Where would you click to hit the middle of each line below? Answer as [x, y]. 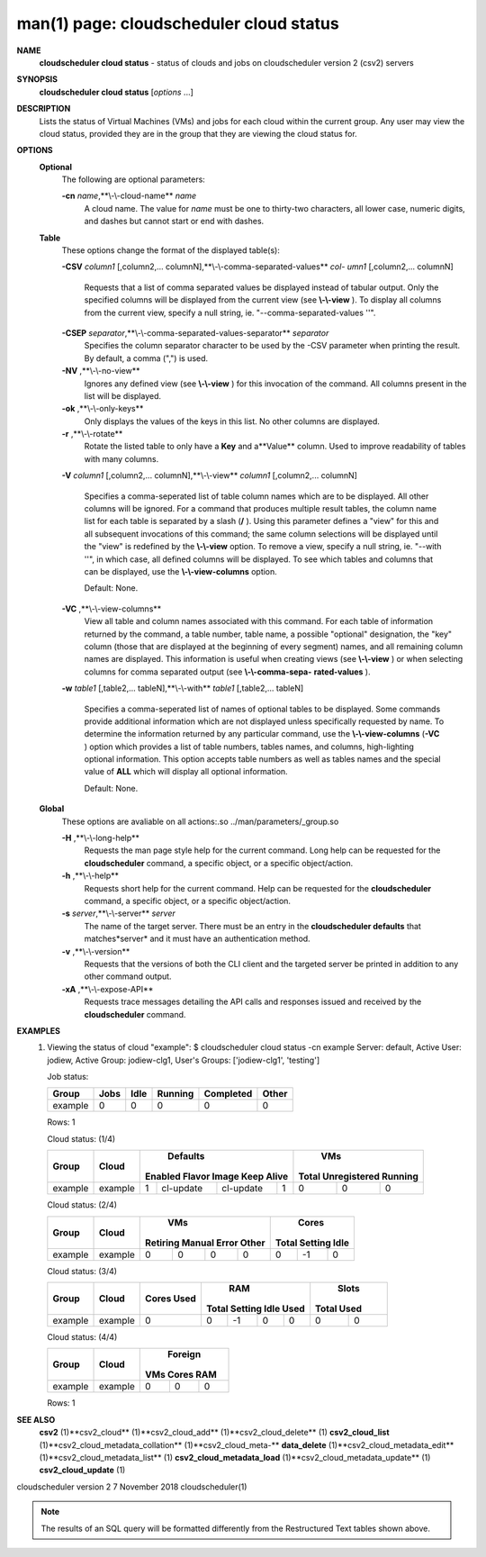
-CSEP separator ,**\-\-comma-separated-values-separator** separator [195, 332]
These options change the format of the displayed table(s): [171, 250]
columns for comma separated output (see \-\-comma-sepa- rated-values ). [227, 672]
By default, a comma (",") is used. [146, 358]
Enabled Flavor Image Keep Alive [217, 1177]
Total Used [339, 1308]
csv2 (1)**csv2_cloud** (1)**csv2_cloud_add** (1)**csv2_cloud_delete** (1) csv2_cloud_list [215, 1433]
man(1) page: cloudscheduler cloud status [178, 23]
